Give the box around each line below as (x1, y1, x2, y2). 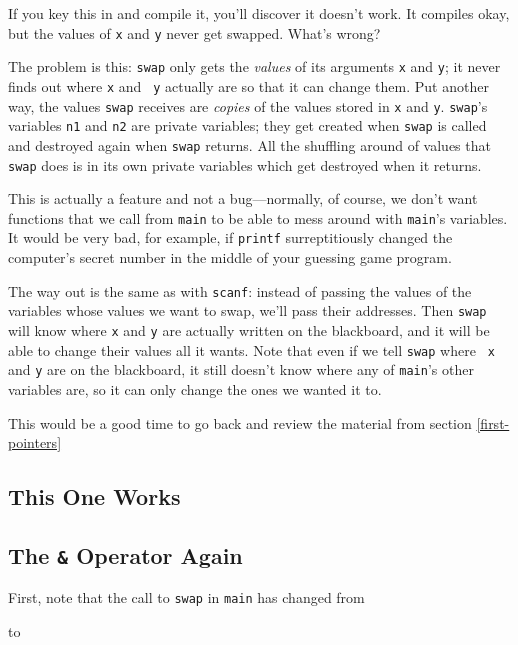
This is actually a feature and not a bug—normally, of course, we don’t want (8, 188, 478, 209)
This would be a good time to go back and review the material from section (8, 412, 472, 433)
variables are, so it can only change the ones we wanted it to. (8, 378, 382, 399)
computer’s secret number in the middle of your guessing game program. (8, 247, 452, 268)
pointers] (8, 432, 62, 453)
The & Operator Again (8, 539, 243, 570)
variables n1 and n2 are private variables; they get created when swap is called (8, 115, 487, 136)
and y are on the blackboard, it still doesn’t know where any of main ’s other (8, 359, 474, 380)
